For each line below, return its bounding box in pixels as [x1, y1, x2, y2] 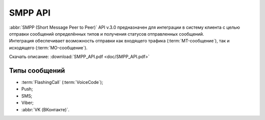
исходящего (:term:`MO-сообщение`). [9, 44, 88, 51]
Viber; [21, 100, 34, 106]
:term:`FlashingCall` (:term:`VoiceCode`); [21, 80, 103, 85]
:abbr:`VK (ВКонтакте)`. [21, 106, 70, 112]
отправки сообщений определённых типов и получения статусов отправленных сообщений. [9, 31, 205, 37]
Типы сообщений [9, 66, 65, 75]
